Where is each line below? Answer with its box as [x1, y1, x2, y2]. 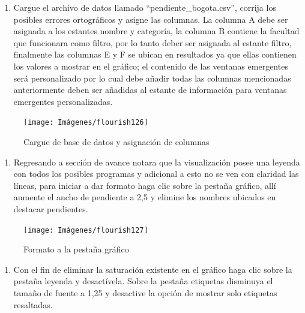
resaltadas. [13, 298, 53, 311]
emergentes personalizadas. [13, 95, 113, 107]
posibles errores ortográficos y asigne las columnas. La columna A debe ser [13, 13, 288, 25]
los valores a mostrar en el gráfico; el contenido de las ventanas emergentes [13, 59, 288, 72]
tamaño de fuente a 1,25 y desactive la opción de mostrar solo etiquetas [13, 287, 277, 299]
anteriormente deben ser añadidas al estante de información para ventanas [13, 83, 287, 96]
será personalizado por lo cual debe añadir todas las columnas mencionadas [13, 71, 291, 84]
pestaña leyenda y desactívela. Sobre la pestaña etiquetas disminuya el [13, 275, 273, 287]
